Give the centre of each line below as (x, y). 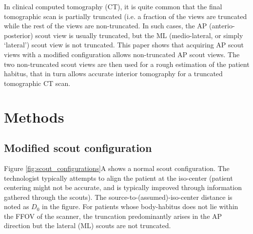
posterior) (19, 35)
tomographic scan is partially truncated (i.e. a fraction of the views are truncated (126, 16)
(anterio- (222, 26)
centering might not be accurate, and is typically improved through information (123, 187)
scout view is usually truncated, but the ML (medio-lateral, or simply (139, 35)
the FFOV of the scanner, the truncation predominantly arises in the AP (113, 216)
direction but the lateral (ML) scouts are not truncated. (88, 225)
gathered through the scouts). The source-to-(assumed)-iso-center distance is (118, 197)
